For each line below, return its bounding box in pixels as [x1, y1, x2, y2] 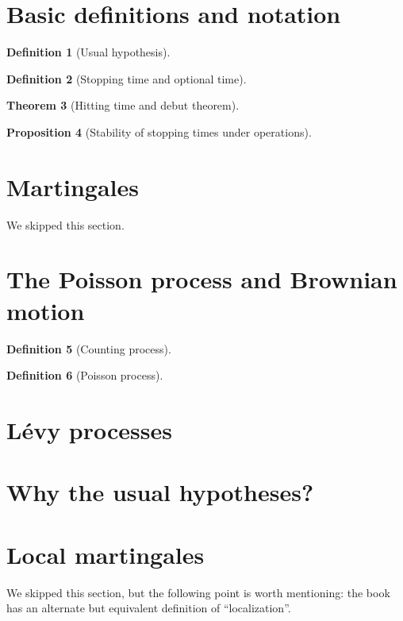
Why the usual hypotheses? [6, 476, 314, 508]
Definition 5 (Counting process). [6, 340, 171, 357]
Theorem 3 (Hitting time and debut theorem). [6, 97, 240, 114]
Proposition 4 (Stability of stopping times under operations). [6, 123, 312, 140]
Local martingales [6, 538, 205, 570]
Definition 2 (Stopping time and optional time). [6, 70, 247, 87]
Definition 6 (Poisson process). [6, 367, 163, 384]
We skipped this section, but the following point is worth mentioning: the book [6, 584, 390, 600]
